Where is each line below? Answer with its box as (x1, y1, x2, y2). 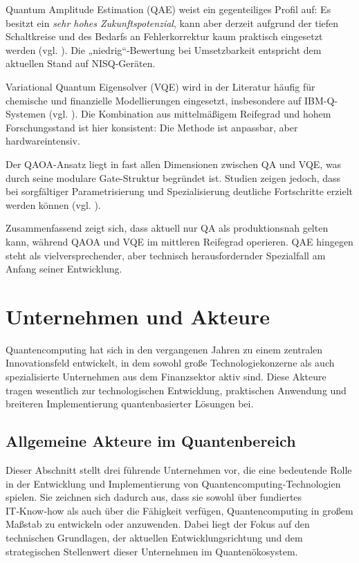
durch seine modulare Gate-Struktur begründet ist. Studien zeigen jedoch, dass (6, 170, 341, 185)
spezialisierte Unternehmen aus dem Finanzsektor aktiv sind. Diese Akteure (6, 369, 326, 383)
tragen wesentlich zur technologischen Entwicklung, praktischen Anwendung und (6, 382, 347, 397)
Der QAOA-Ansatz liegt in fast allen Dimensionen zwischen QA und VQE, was (6, 156, 342, 171)
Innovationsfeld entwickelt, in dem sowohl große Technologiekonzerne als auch (6, 356, 335, 370)
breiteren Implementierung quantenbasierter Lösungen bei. (6, 396, 254, 411)
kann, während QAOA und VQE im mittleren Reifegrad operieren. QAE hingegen (6, 234, 353, 248)
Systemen (6, 107, 46, 121)
